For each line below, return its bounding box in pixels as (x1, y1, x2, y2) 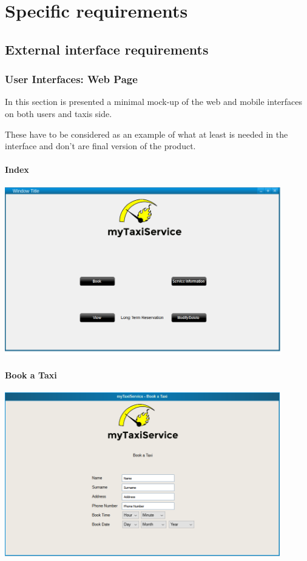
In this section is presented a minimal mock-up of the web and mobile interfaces (5, 95, 303, 108)
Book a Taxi (5, 369, 57, 381)
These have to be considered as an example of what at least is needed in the (5, 127, 288, 140)
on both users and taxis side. (5, 107, 112, 119)
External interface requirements (5, 39, 209, 58)
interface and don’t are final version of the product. (5, 139, 196, 152)
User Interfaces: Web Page (5, 72, 138, 87)
